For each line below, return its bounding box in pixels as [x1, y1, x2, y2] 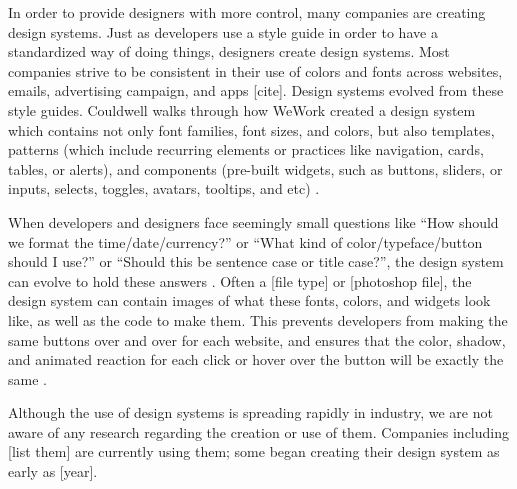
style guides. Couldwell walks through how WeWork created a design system [8, 99, 476, 120]
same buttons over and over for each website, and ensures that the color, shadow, [8, 329, 506, 350]
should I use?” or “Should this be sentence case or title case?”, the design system [8, 251, 504, 272]
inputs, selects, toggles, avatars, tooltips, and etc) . [8, 178, 320, 199]
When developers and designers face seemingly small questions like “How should [8, 211, 499, 232]
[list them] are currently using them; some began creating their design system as [8, 441, 500, 462]
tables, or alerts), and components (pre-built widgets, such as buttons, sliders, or [8, 158, 503, 179]
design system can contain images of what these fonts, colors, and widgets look [8, 290, 491, 311]
